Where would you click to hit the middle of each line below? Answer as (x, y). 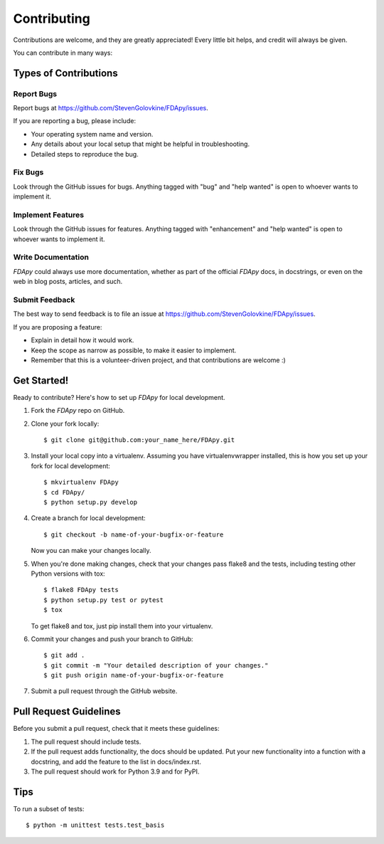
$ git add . (64, 655)
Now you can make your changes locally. (91, 551)
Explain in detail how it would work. (82, 340)
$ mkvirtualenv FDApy (81, 482)
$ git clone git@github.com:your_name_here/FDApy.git (139, 440)
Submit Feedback (44, 300)
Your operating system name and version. (92, 134)
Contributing (52, 19)
